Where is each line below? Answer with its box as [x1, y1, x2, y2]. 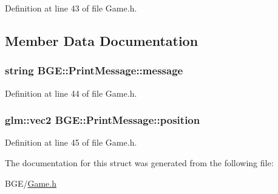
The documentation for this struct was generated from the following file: [5, 157, 274, 169]
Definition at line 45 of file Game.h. [5, 136, 137, 149]
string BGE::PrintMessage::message [5, 63, 183, 78]
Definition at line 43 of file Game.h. [5, 2, 137, 14]
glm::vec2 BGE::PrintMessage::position [5, 112, 200, 128]
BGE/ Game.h [5, 176, 56, 189]
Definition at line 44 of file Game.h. [5, 86, 137, 99]
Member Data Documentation [5, 31, 198, 50]
